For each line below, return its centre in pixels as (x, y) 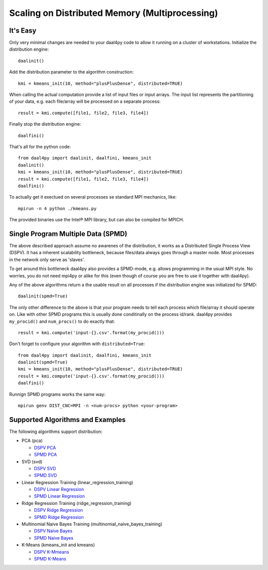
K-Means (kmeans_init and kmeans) (58, 545)
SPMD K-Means (50, 559)
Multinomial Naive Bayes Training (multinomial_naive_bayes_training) (92, 524)
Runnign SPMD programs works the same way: (57, 394)
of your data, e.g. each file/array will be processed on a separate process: (85, 101)
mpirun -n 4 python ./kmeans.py (57, 208)
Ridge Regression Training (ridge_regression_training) (76, 503)
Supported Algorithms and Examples (67, 420)
